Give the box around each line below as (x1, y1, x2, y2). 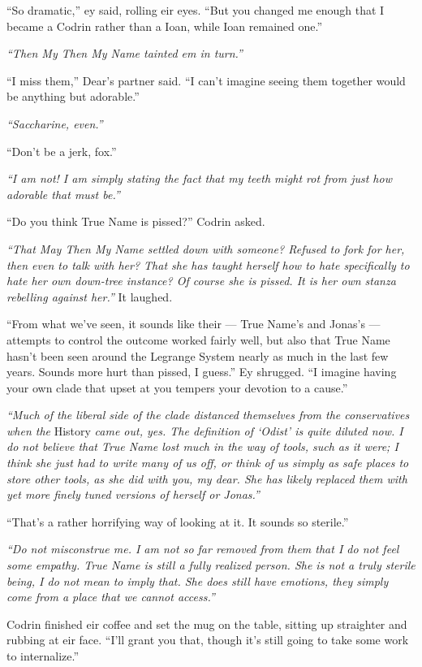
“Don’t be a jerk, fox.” (6, 142, 117, 159)
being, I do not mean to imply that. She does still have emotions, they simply (6, 572, 389, 589)
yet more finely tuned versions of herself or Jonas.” (6, 486, 260, 503)
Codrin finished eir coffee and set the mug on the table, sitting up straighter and (6, 615, 407, 632)
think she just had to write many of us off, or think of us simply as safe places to (6, 454, 409, 471)
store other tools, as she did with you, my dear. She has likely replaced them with (6, 470, 407, 487)
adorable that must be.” (6, 185, 120, 202)
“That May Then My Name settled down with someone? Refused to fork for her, (6, 240, 405, 257)
